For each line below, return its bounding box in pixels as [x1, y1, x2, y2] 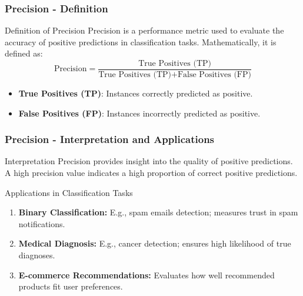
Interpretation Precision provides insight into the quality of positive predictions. [5, 155, 293, 167]
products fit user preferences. [18, 280, 123, 292]
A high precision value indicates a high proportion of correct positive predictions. [5, 167, 298, 179]
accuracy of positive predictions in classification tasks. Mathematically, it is [5, 35, 277, 48]
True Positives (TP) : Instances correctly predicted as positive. [18, 87, 253, 99]
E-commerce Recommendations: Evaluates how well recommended [18, 268, 275, 281]
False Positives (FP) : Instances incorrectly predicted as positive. [18, 107, 261, 119]
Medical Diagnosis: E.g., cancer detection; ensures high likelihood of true [18, 237, 291, 250]
